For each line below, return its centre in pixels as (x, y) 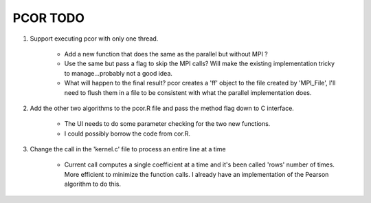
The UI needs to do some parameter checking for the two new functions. (167, 124)
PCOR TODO (49, 18)
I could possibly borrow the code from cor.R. (127, 133)
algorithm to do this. (93, 184)
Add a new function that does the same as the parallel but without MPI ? (166, 54)
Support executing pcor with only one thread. (94, 39)
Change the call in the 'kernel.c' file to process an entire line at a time (128, 149)
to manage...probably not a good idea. (119, 73)
